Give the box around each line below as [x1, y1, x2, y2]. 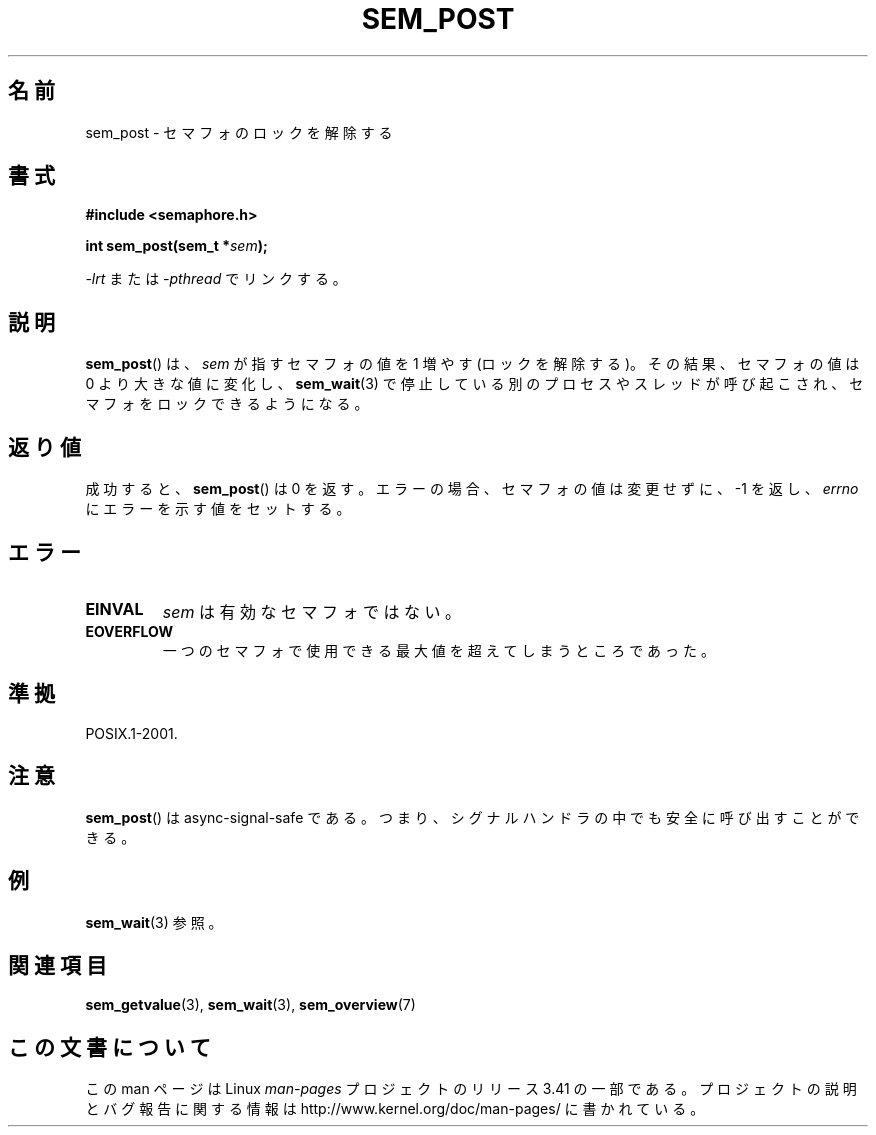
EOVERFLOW [85, 622, 173, 640]
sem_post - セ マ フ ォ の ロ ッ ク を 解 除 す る [85, 123, 393, 141]
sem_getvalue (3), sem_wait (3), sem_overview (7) [85, 996, 416, 1014]
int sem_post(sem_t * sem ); [85, 237, 268, 255]
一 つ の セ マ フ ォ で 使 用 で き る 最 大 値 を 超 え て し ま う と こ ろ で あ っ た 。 [162, 641, 715, 659]
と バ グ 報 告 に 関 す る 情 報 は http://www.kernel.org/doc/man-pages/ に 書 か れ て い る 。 [85, 1100, 705, 1118]
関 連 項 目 [8, 952, 107, 978]
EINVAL [85, 598, 144, 619]
